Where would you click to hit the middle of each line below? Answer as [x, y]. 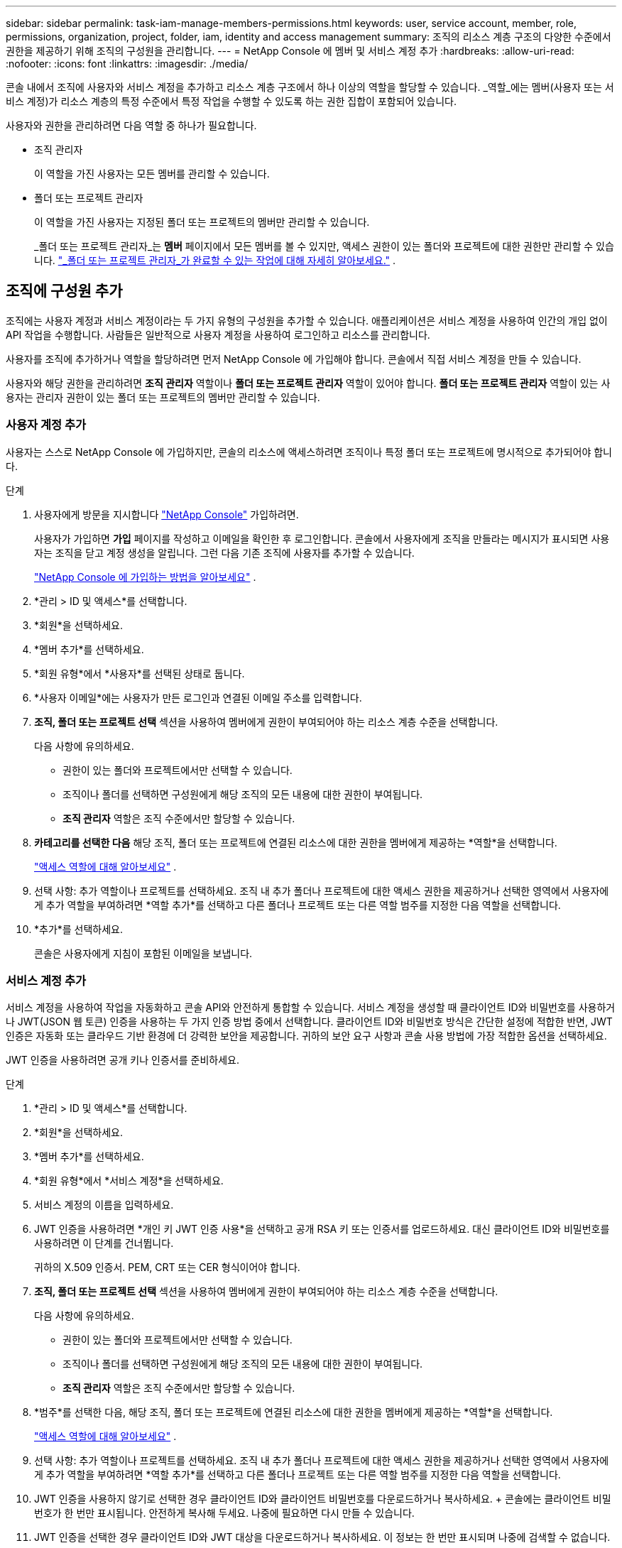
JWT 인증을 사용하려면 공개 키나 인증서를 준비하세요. [122, 1060]
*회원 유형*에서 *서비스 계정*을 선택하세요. [129, 1181]
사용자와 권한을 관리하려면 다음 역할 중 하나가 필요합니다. [131, 125]
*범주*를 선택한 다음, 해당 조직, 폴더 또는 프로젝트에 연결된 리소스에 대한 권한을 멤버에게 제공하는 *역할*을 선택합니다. [294, 1412]
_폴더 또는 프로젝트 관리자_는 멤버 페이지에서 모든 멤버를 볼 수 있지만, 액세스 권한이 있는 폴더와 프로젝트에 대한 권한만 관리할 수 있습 [324, 246]
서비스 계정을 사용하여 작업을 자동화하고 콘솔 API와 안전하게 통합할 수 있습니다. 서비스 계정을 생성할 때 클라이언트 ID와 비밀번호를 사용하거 [311, 1008]
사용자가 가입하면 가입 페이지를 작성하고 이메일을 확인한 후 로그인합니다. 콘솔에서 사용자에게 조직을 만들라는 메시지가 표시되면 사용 [322, 538]
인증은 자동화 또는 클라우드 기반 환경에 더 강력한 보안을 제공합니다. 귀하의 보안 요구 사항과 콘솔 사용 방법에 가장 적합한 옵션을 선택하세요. [306, 1036]
